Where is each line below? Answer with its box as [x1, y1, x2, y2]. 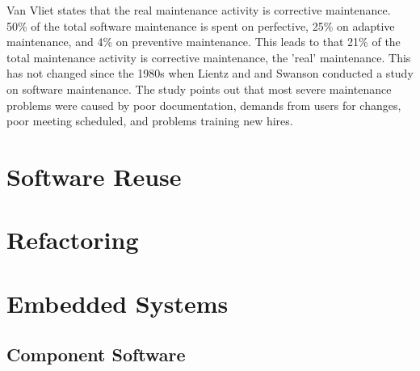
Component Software [6, 342, 186, 367]
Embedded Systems [6, 286, 229, 319]
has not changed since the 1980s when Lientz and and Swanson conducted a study [6, 65, 414, 82]
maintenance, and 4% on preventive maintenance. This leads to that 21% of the [6, 33, 401, 50]
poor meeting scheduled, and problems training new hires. [6, 112, 293, 129]
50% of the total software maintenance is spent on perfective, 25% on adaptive [6, 17, 395, 34]
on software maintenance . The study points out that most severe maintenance [6, 80, 392, 97]
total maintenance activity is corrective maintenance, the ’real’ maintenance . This [6, 48, 411, 65]
